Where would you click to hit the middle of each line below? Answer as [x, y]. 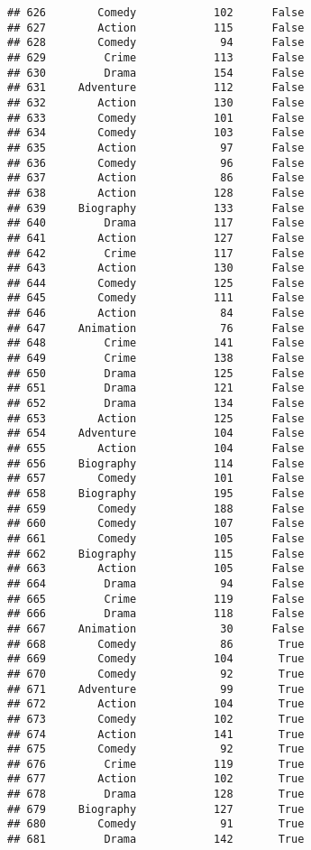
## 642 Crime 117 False [156, 253]
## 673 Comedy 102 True [156, 719]
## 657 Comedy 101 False [156, 479]
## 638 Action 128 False [156, 193]
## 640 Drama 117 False [156, 223]
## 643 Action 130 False [156, 268]
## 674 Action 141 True [156, 734]
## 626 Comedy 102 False [156, 13]
